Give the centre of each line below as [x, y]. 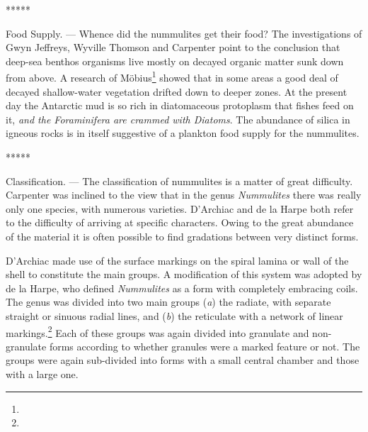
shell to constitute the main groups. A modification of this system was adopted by [184, 274]
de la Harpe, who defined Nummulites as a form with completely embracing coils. [182, 288]
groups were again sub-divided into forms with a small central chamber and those [183, 360]
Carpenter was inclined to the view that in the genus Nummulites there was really [184, 195]
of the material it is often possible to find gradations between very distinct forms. [182, 236]
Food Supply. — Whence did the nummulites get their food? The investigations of [184, 33]
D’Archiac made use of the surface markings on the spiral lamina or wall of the [177, 260]
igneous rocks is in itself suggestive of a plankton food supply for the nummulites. [183, 133]
